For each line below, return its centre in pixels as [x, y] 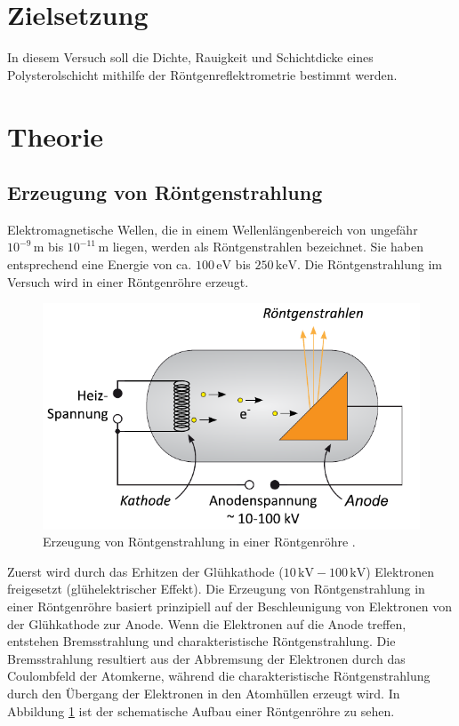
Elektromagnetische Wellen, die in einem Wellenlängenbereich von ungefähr [213, 229]
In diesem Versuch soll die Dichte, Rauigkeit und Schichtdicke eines [190, 57]
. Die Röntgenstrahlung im [369, 264]
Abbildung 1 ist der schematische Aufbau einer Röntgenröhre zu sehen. [201, 710]
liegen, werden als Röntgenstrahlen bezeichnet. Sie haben [268, 247]
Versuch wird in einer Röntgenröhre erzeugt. [128, 281]
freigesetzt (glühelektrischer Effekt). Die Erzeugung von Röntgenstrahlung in [216, 589]
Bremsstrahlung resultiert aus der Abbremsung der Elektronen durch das [206, 658]
